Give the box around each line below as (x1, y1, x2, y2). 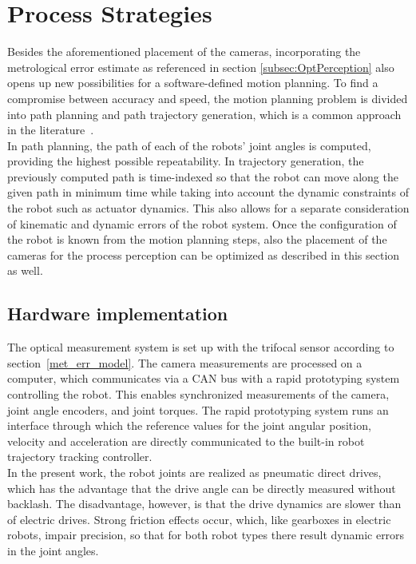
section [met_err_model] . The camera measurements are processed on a (7, 354, 363, 371)
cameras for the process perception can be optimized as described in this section (7, 246, 400, 263)
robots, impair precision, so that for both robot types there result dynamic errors (7, 526, 405, 543)
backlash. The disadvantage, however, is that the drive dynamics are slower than (7, 495, 402, 512)
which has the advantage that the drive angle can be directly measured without (7, 479, 396, 496)
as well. (7, 262, 43, 279)
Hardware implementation (7, 301, 228, 326)
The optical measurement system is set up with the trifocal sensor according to (7, 339, 394, 355)
